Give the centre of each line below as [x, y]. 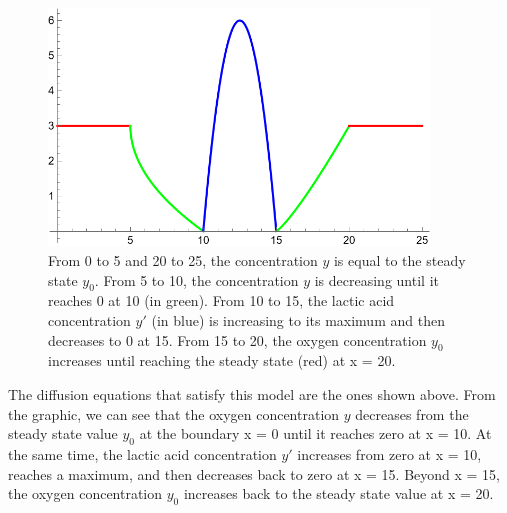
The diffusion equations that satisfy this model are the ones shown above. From [252, 394]
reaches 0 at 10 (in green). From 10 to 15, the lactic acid [221, 300]
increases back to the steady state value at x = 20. [338, 493]
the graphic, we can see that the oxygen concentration [174, 413]
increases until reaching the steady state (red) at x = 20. [222, 360]
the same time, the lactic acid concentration [142, 454]
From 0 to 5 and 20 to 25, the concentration [183, 260]
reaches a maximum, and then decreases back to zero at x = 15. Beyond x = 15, [254, 473]
